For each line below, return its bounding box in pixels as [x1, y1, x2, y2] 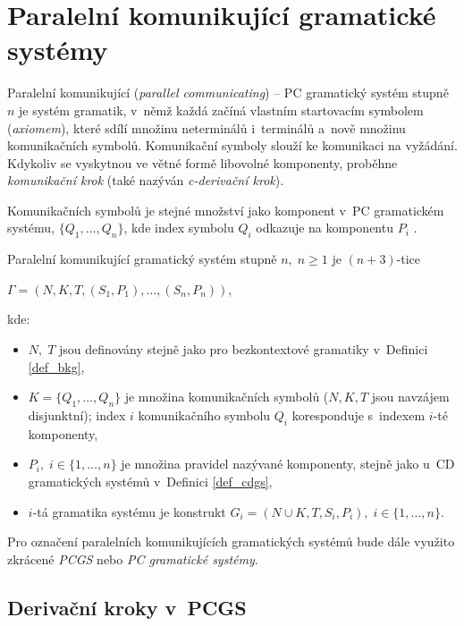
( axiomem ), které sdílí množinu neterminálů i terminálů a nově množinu [7, 118, 406, 137]
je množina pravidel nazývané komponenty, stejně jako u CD [121, 454, 455, 473]
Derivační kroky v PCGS [7, 593, 247, 621]
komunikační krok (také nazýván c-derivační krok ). [7, 171, 284, 190]
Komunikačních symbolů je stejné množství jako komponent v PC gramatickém [7, 200, 444, 219]
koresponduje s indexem [291, 406, 426, 425]
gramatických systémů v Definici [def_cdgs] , [28, 472, 273, 491]
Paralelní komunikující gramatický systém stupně [7, 250, 277, 268]
